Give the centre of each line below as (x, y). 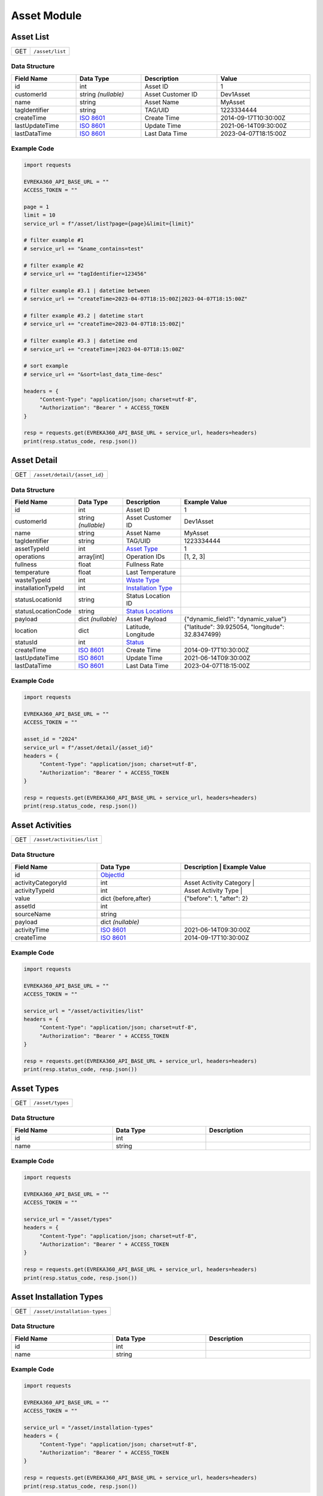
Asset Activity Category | (219, 883)
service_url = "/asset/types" (68, 1219)
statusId (26, 642)
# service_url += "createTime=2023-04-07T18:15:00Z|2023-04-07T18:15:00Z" (136, 299)
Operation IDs (145, 557)
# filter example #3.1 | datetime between (87, 291)
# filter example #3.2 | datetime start (83, 316)
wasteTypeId (33, 580)
